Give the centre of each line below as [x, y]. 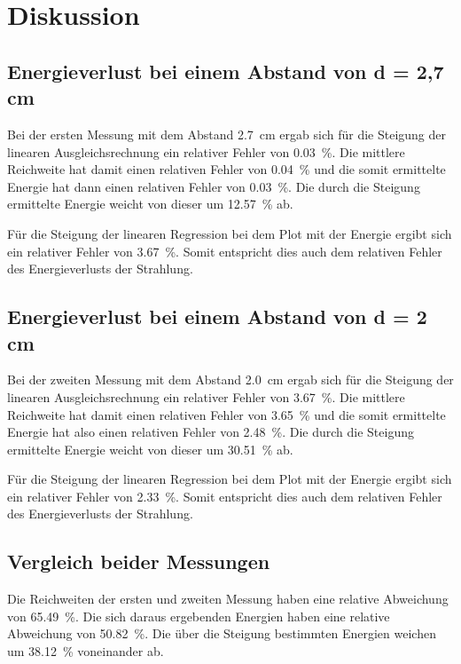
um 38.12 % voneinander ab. [86, 651]
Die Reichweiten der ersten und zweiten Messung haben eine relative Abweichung [228, 599]
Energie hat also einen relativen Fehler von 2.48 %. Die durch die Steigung [211, 432]
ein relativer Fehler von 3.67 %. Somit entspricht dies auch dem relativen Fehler [225, 251]
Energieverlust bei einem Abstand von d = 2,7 [226, 71]
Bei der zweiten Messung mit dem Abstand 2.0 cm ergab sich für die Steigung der [230, 379]
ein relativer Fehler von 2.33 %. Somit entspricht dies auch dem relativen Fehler [225, 496]
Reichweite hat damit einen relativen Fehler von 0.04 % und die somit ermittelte [227, 169]
